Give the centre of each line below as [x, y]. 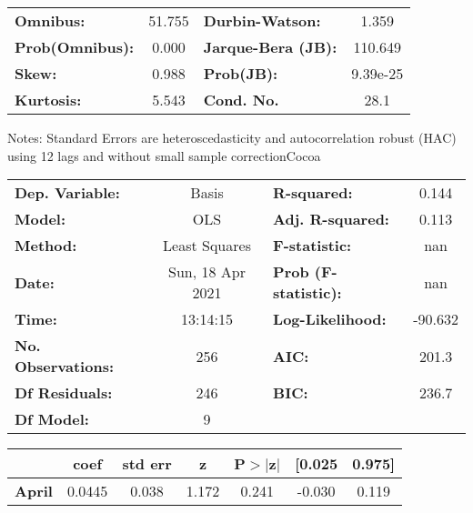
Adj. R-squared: [331, 219]
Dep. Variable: [67, 193]
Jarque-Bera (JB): [270, 47]
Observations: [65, 367]
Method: [46, 246]
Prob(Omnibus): [75, 47]
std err [147, 464]
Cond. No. [241, 100]
